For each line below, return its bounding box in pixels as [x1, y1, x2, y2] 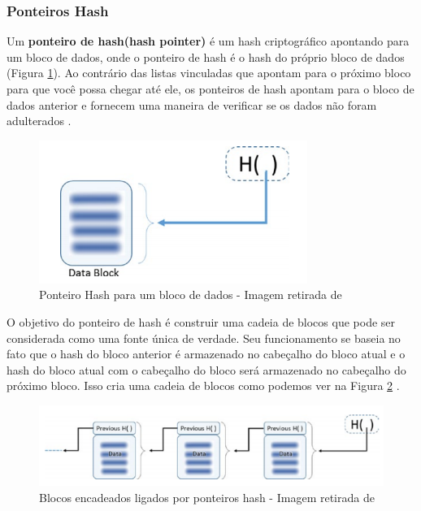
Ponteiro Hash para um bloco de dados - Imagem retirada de [39, 286, 342, 303]
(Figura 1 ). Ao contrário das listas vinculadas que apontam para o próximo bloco [7, 64, 411, 81]
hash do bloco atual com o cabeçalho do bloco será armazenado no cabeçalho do [7, 361, 406, 378]
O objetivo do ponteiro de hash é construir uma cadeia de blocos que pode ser [7, 313, 396, 330]
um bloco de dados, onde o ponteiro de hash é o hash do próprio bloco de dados [7, 48, 405, 65]
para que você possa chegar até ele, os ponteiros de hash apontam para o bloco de [7, 80, 414, 97]
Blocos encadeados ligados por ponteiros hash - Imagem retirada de [39, 488, 375, 505]
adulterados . [7, 112, 72, 129]
